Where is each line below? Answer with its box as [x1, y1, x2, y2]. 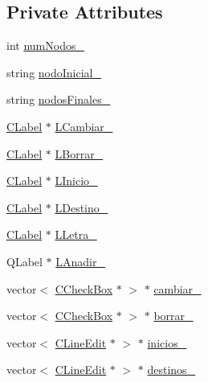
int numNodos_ [6, 37, 84, 54]
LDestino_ [55, 199, 108, 216]
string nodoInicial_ [6, 64, 101, 80]
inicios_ [147, 334, 187, 351]
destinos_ [147, 361, 196, 378]
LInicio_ [55, 172, 98, 189]
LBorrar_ [55, 145, 104, 162]
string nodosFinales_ [6, 91, 111, 108]
